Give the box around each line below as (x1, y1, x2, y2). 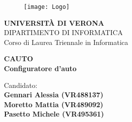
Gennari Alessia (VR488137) (4, 89, 103, 100)
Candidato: (4, 80, 37, 90)
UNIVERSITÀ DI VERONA (4, 17, 104, 28)
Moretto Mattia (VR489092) (4, 99, 103, 109)
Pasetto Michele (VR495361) (4, 109, 104, 119)
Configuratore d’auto (4, 63, 77, 74)
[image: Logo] (24, 3, 70, 10)
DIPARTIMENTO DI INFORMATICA (4, 27, 123, 38)
